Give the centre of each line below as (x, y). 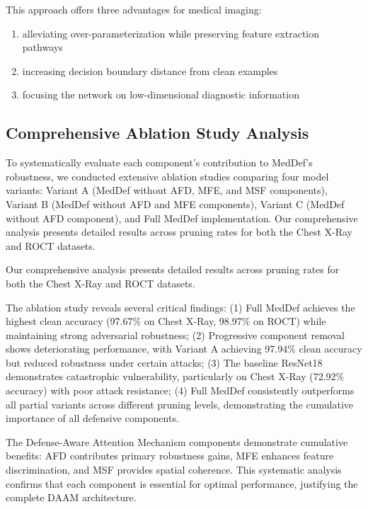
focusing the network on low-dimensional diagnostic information (161, 95)
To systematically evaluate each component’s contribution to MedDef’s (159, 162)
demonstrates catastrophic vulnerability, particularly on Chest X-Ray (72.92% (175, 376)
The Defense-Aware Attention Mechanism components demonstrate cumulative (177, 441)
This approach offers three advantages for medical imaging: (134, 9)
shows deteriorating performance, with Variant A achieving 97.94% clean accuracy (184, 349)
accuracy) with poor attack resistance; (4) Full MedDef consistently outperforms (180, 390)
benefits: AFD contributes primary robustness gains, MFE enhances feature (170, 456)
